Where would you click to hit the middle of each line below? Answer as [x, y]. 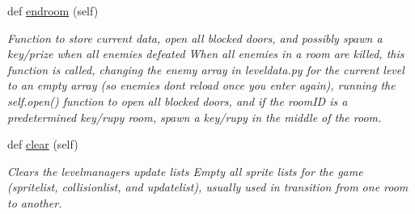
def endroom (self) [53, 10]
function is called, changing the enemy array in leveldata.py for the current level [206, 69]
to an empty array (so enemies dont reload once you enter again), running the [201, 85]
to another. [35, 202]
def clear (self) [43, 144]
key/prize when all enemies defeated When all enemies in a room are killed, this [206, 54]
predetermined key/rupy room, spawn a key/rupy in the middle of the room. [195, 117]
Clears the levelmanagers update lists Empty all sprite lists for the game [185, 171]
